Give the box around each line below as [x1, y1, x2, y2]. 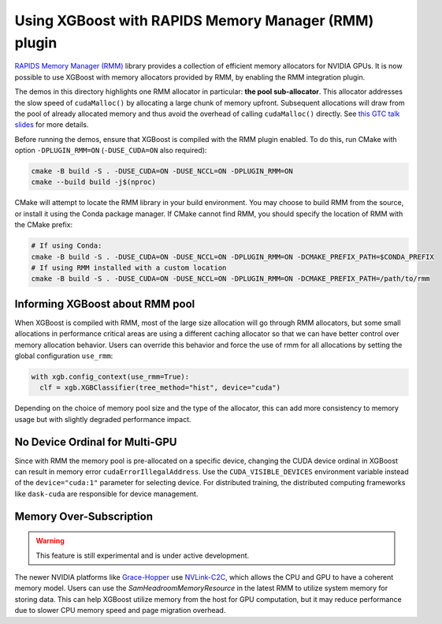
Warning [35, 536, 65, 546]
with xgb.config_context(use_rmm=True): [31, 372, 189, 382]
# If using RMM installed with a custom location [31, 263, 227, 272]
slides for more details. [14, 120, 89, 129]
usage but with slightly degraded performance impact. [14, 414, 192, 424]
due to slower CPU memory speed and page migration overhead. [14, 606, 226, 615]
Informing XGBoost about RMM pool [14, 297, 195, 311]
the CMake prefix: [14, 220, 73, 230]
